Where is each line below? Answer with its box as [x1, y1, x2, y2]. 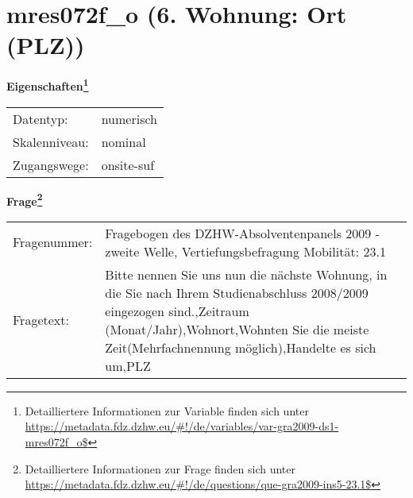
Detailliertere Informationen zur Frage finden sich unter [25, 460, 296, 477]
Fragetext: [13, 311, 69, 330]
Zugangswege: [13, 155, 89, 174]
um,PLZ [105, 356, 151, 375]
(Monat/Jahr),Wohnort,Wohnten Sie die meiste [105, 319, 369, 338]
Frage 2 [6, 190, 43, 209]
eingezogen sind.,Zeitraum [105, 301, 249, 320]
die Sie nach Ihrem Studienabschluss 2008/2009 [105, 283, 369, 302]
